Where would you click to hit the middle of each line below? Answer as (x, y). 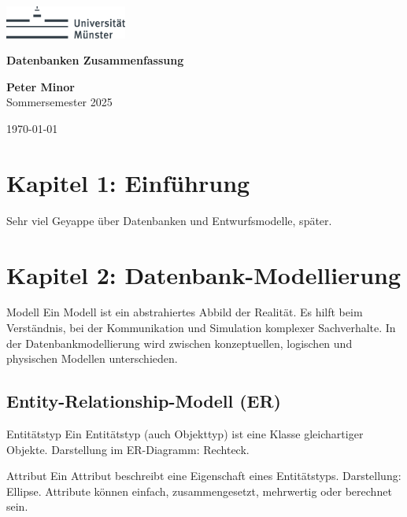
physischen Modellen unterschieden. (92, 358)
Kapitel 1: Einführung (128, 182)
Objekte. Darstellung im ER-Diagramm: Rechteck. (128, 449)
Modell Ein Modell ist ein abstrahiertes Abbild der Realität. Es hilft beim (185, 312)
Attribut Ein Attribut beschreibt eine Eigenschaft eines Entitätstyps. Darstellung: (204, 476)
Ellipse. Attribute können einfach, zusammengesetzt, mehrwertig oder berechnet (199, 491)
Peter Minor (41, 86)
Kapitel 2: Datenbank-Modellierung (204, 274)
